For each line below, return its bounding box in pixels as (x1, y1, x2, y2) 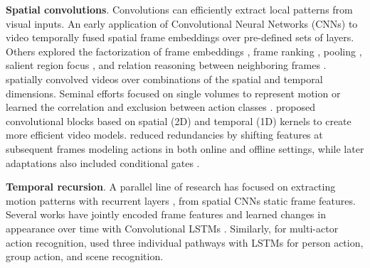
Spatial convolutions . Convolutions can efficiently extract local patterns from (6, 2, 353, 16)
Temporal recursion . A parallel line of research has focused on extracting (6, 179, 336, 194)
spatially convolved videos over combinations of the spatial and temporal (6, 71, 323, 86)
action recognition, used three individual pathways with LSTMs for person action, (6, 235, 364, 250)
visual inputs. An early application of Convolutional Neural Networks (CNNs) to (6, 16, 358, 31)
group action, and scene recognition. (6, 249, 164, 264)
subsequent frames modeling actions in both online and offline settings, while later (6, 141, 364, 156)
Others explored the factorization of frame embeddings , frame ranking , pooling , (6, 43, 362, 58)
